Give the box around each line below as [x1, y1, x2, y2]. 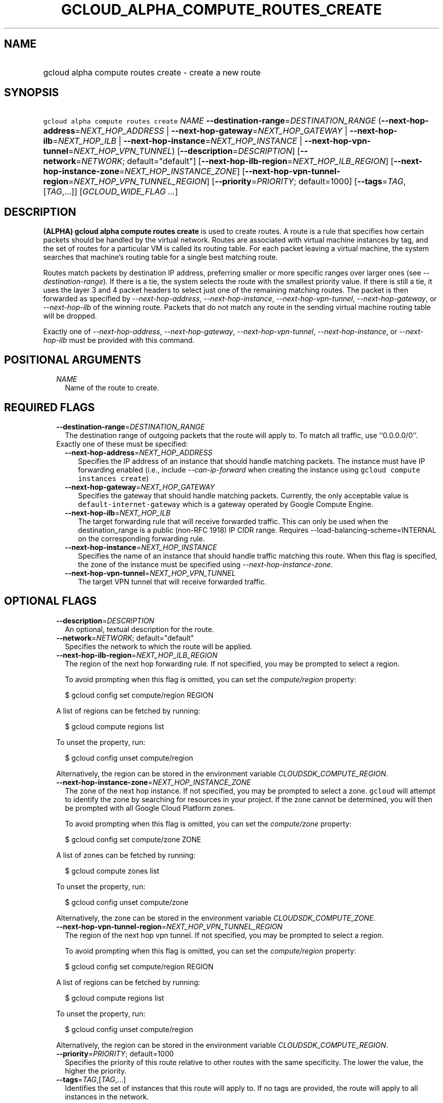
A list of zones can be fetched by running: [56, 850, 196, 859]
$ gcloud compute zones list [65, 866, 159, 875]
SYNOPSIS [4, 86, 59, 99]
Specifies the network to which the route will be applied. [65, 642, 252, 651]
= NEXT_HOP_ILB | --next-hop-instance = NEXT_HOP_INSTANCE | [53, 136, 302, 146]
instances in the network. [65, 1092, 149, 1101]
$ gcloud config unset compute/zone [65, 897, 189, 907]
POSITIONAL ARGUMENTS [4, 353, 141, 366]
